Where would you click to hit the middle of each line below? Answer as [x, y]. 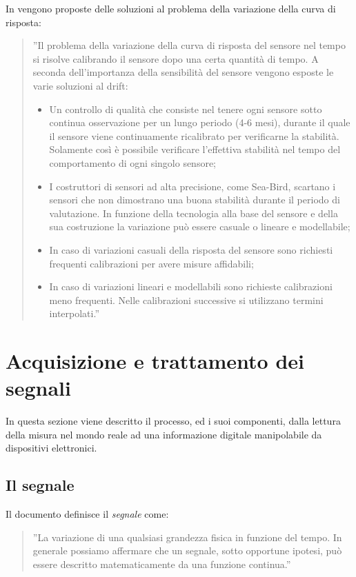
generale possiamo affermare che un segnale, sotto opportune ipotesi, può [187, 550]
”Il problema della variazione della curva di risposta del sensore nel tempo [189, 45]
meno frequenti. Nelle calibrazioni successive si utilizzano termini [186, 300]
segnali [38, 388]
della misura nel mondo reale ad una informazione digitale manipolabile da [164, 434]
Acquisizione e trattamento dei [155, 361]
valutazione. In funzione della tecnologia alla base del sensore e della [194, 213]
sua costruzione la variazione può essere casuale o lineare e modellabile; [200, 226]
